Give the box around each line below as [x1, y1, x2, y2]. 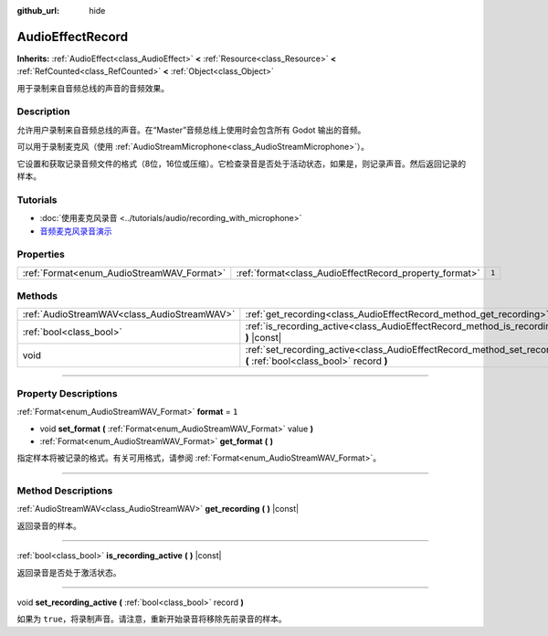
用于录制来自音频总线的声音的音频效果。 [16, 82, 169, 93]
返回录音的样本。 [16, 520, 81, 531]
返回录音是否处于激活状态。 [16, 567, 121, 578]
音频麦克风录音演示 [39, 225, 112, 237]
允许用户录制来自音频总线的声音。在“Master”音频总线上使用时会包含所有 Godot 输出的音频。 [16, 124, 366, 135]
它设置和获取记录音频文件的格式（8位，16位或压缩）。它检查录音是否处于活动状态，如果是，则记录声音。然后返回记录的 [16, 158, 467, 169]
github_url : [16, 5, 59, 16]
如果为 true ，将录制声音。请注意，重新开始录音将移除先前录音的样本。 [16, 613, 287, 625]
